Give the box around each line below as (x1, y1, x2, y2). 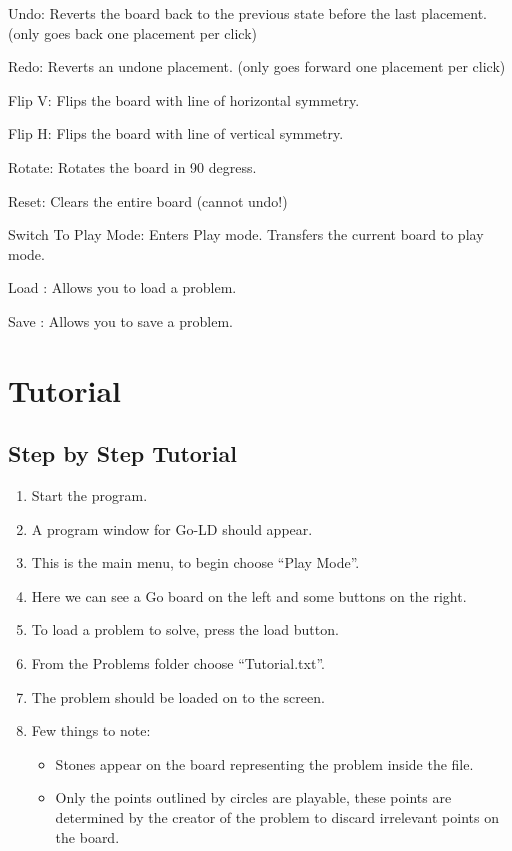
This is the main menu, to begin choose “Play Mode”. (31, 552, 360, 573)
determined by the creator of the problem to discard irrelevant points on (55, 807, 499, 828)
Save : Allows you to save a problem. (8, 310, 233, 331)
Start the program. (31, 485, 148, 506)
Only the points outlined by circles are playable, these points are (55, 787, 452, 808)
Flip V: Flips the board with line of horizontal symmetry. (8, 89, 360, 110)
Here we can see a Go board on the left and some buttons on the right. (31, 585, 467, 606)
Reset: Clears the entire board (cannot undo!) (8, 190, 288, 211)
